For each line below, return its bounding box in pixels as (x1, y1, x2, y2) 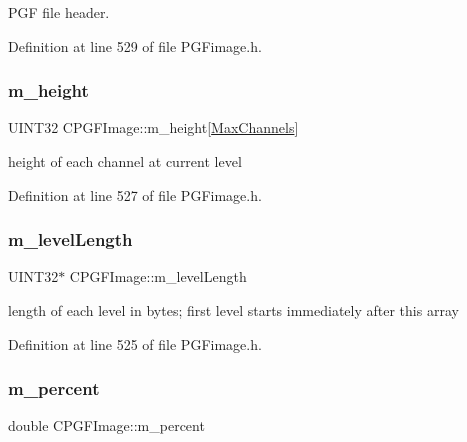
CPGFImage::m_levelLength (69, 266, 247, 287)
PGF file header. (8, 2, 110, 22)
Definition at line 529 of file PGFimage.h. (8, 35, 262, 56)
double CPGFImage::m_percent (8, 415, 205, 436)
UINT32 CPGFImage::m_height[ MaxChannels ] (8, 117, 299, 138)
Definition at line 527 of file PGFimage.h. (8, 184, 262, 205)
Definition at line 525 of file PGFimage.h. (8, 333, 262, 354)
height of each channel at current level (8, 151, 242, 171)
